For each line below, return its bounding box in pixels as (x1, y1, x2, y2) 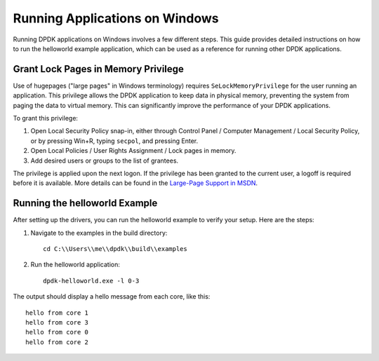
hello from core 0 (25, 328, 89, 336)
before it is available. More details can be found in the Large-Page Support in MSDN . (13, 179, 258, 187)
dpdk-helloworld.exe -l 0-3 (43, 277, 140, 285)
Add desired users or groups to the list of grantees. (30, 156, 179, 165)
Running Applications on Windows (13, 11, 219, 26)
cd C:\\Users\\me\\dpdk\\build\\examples (43, 245, 187, 253)
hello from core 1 (25, 308, 89, 317)
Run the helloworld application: (30, 260, 121, 269)
